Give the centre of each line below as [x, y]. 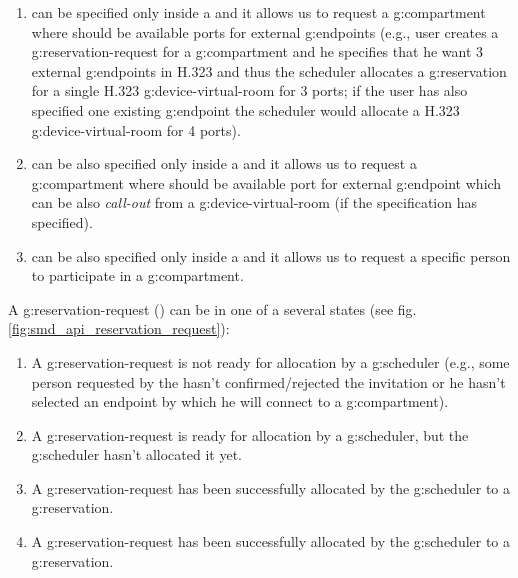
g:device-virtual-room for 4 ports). [136, 129]
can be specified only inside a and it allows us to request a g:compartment [258, 12]
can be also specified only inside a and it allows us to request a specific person [271, 255]
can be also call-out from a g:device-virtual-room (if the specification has [254, 202]
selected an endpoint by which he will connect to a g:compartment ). [240, 401]
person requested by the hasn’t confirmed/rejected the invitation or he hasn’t [268, 381]
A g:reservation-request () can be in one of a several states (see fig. [212, 308]
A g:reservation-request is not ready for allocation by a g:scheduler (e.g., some [270, 361]
